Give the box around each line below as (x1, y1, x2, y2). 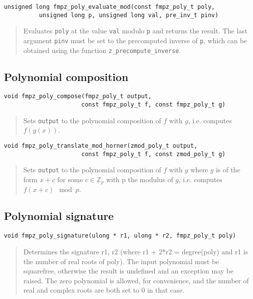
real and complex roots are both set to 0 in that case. (23, 285, 185, 295)
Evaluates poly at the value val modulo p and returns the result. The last (23, 26, 248, 36)
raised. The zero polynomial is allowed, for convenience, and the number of (23, 275, 249, 285)
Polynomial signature (4, 208, 114, 223)
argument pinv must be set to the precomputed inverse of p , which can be (23, 35, 247, 45)
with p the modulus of (106, 174, 173, 185)
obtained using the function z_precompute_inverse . (23, 45, 181, 55)
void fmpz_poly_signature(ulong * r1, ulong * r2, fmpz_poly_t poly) (4, 232, 236, 240)
